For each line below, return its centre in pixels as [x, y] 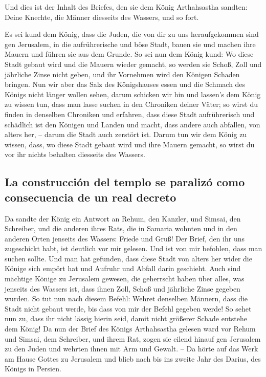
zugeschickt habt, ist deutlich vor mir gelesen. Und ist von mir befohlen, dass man [134, 248]
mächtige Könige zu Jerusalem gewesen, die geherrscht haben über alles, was [125, 279]
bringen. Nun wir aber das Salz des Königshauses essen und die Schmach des [125, 84]
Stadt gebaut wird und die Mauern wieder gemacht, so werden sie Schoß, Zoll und [133, 64]
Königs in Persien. [33, 369]
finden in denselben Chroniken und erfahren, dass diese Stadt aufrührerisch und [130, 114]
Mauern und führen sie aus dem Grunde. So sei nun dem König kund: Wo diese [129, 54]
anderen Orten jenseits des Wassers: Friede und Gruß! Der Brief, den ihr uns [125, 238]
